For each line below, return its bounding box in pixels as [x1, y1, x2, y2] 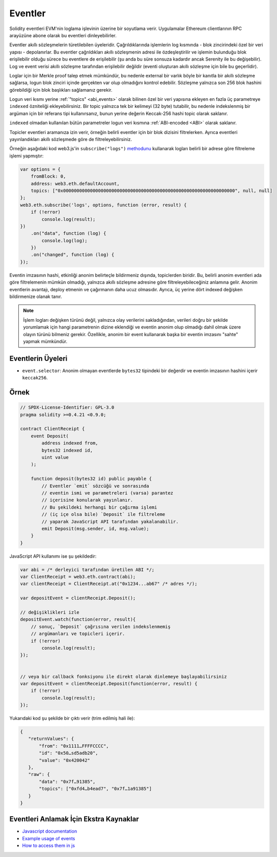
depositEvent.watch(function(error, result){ [20, 617, 136, 622]
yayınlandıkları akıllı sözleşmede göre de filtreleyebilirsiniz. [9, 136, 132, 143]
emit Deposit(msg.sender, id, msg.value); [41, 526, 150, 532]
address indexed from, [41, 440, 99, 446]
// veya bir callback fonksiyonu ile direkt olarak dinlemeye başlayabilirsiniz [20, 674, 227, 679]
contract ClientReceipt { [20, 426, 85, 432]
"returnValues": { [28, 736, 74, 742]
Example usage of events [22, 835, 75, 841]
